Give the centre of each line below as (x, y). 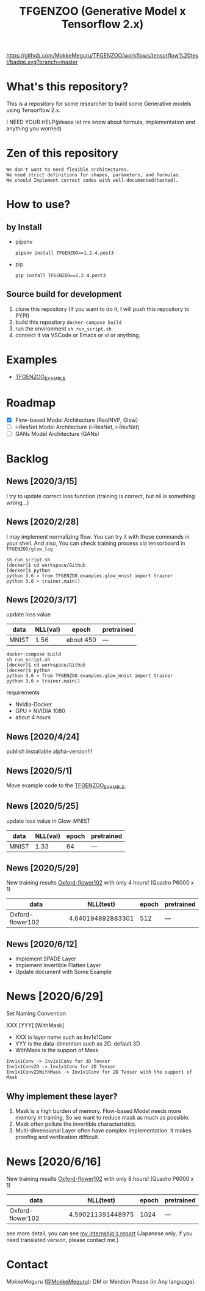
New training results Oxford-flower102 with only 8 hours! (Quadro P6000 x (100, 1178)
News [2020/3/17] (42, 600)
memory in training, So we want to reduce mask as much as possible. (103, 1117)
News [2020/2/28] (43, 522)
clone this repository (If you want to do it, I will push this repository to (102, 309)
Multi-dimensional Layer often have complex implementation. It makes (103, 1130)
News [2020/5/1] (39, 770)
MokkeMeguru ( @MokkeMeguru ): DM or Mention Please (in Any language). (101, 1281)
